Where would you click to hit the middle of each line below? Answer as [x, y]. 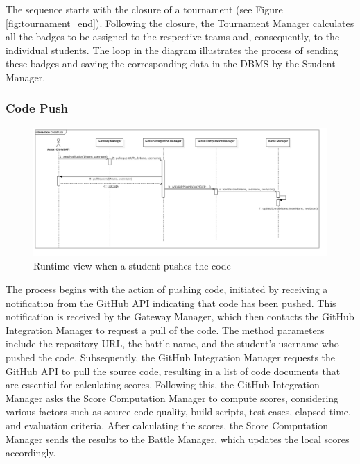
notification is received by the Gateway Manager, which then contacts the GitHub [180, 316]
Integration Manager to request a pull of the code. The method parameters [165, 330]
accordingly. [31, 453]
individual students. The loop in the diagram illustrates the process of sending [172, 50]
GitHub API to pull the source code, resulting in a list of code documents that [173, 371]
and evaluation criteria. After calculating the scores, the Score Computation [167, 425]
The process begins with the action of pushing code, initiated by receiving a [167, 289]
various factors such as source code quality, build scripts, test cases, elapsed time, [178, 412]
